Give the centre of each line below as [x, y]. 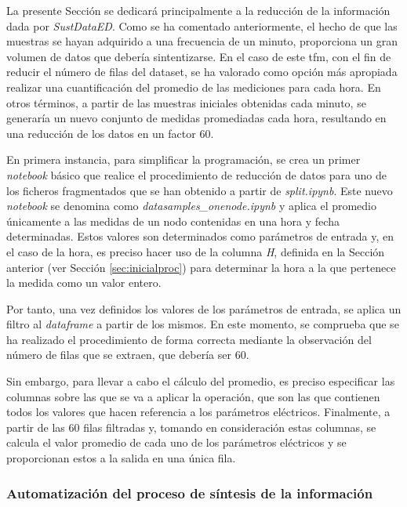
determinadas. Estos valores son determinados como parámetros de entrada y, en [200, 236]
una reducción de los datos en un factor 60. [110, 133]
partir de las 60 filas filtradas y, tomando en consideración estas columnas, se [191, 427]
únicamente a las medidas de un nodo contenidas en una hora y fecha [173, 221]
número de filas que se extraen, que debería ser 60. [128, 355]
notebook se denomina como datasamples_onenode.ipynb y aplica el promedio [192, 206]
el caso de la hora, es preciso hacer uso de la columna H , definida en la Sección [196, 251]
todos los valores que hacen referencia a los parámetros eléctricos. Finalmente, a [198, 412]
